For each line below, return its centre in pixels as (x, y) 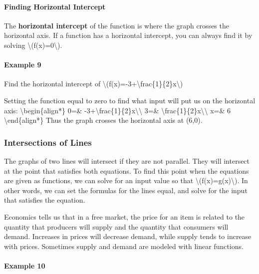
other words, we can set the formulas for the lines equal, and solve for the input (126, 190)
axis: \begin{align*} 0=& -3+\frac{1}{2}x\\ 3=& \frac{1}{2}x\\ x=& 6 (118, 110)
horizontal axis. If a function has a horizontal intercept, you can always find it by (128, 35)
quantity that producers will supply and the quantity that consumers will (116, 226)
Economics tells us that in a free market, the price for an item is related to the (125, 216)
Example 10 (25, 265)
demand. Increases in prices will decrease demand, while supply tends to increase (128, 236)
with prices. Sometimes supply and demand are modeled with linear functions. (124, 246)
